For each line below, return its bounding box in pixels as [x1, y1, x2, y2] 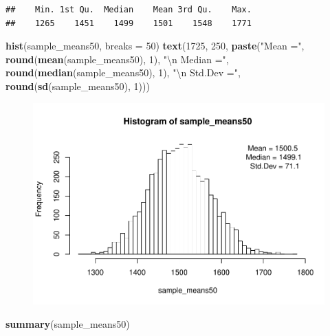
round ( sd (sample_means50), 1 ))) [5, 78, 150, 93]
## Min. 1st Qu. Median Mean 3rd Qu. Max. [5, 5, 252, 14]
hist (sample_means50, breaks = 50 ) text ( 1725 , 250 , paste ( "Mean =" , [5, 38, 305, 53]
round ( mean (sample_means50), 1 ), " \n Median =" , [5, 52, 229, 66]
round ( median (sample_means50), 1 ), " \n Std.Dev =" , [5, 65, 241, 80]
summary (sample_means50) [5, 316, 130, 331]
